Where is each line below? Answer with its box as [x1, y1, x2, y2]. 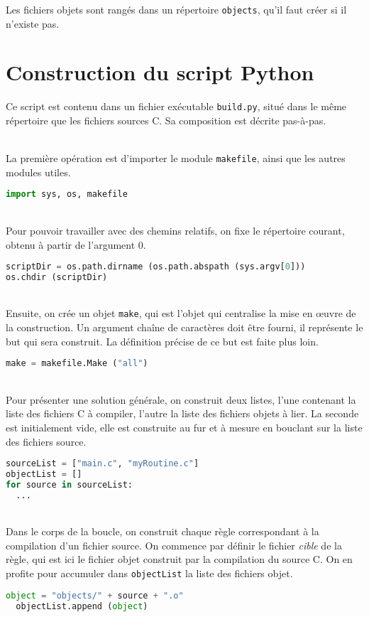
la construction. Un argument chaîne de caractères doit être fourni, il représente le [6, 320, 363, 335]
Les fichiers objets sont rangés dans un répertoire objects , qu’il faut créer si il [6, 2, 347, 16]
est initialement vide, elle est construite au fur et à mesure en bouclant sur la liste [6, 419, 363, 434]
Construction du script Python [6, 58, 314, 87]
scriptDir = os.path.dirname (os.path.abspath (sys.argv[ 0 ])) [6, 262, 306, 272]
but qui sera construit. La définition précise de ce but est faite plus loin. [6, 333, 319, 348]
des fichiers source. [6, 434, 87, 449]
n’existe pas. [6, 16, 60, 31]
